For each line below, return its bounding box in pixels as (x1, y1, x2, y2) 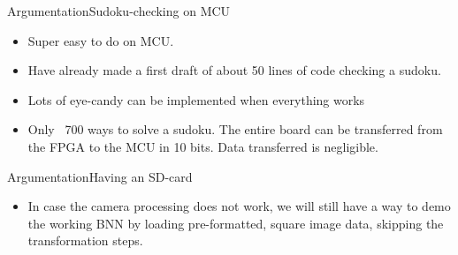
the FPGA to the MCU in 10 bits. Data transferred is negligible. (27, 137, 378, 155)
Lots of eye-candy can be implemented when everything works (27, 90, 365, 109)
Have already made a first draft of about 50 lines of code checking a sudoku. (27, 61, 441, 79)
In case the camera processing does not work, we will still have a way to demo (27, 197, 451, 215)
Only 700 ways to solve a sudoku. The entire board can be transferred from (27, 120, 443, 139)
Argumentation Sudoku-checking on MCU (7, 2, 231, 19)
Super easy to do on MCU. (27, 31, 174, 49)
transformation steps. (27, 231, 143, 250)
